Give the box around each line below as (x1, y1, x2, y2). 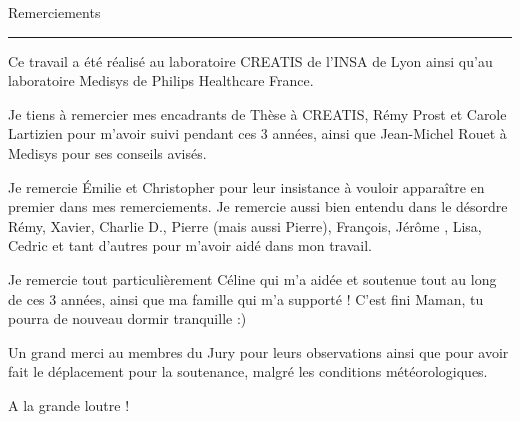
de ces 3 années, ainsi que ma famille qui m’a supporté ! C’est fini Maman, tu (8, 288, 484, 309)
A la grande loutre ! (8, 394, 130, 415)
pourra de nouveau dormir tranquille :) (8, 308, 247, 329)
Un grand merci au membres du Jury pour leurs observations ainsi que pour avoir (8, 341, 509, 362)
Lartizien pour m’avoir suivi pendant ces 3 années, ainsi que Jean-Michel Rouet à (8, 123, 507, 144)
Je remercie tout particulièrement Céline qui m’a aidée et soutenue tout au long (8, 268, 497, 289)
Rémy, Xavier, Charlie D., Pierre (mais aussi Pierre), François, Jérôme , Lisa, (8, 215, 482, 236)
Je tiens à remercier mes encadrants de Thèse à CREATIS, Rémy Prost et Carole (8, 103, 507, 124)
